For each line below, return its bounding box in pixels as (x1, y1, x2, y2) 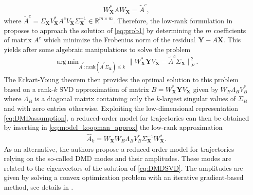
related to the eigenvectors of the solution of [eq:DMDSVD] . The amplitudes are (4, 162, 243, 173)
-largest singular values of (160, 93, 236, 104)
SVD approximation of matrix (59, 84, 149, 94)
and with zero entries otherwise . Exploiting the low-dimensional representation (4, 103, 238, 113)
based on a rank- (4, 84, 54, 94)
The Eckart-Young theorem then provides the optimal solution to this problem (4, 74, 239, 85)
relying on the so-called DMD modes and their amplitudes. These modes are (4, 153, 232, 163)
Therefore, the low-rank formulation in (117, 15, 233, 25)
